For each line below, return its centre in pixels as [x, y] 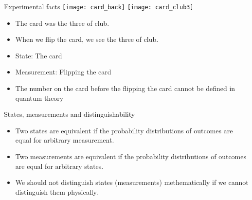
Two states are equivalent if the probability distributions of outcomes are [124, 130]
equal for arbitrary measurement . [65, 140]
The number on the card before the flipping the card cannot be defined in [125, 88]
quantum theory [39, 98]
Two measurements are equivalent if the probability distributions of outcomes [131, 156]
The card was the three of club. [62, 23]
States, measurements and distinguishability [70, 114]
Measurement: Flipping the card [63, 72]
